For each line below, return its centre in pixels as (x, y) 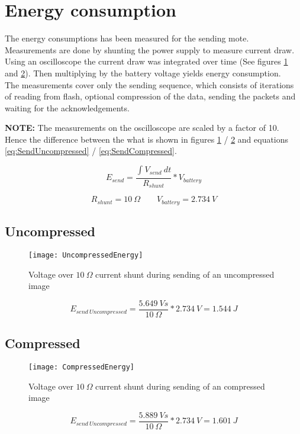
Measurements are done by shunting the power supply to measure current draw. (150, 49)
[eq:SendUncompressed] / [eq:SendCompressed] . (91, 151)
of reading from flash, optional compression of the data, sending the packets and (150, 96)
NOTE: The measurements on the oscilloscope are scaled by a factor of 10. (142, 128)
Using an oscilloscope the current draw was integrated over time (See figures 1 (146, 61)
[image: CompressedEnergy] (81, 367)
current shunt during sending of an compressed (180, 386)
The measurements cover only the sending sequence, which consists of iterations (149, 84)
